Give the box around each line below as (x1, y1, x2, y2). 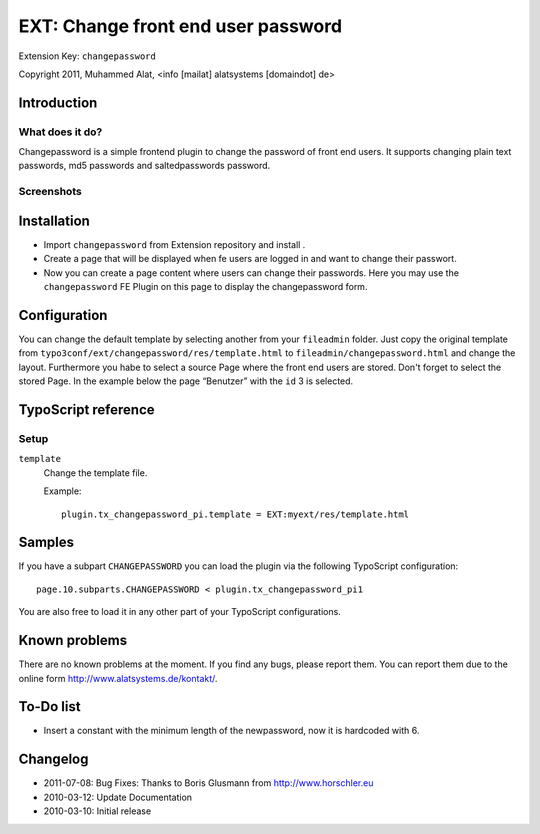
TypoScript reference (18, 401, 155, 419)
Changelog (18, 751, 89, 768)
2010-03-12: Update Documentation (43, 791, 193, 803)
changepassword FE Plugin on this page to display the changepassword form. (43, 281, 368, 293)
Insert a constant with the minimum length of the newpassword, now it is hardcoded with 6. (43, 725, 420, 737)
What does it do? (18, 125, 103, 139)
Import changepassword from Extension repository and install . (43, 238, 306, 250)
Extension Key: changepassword (18, 50, 157, 62)
